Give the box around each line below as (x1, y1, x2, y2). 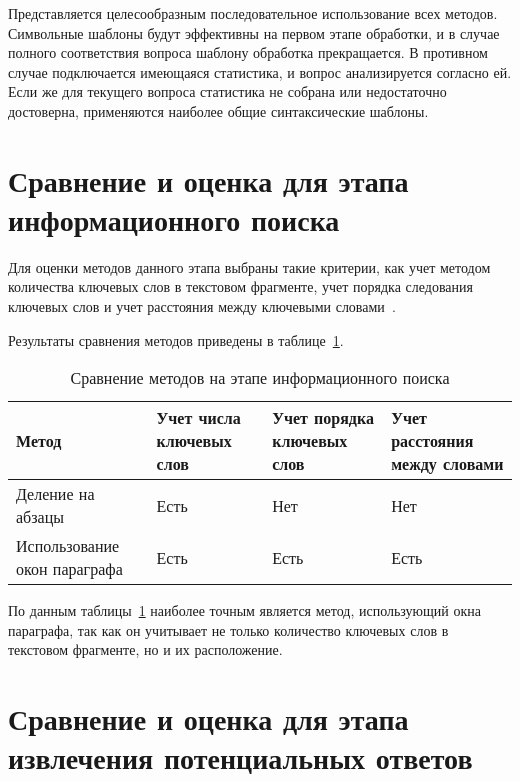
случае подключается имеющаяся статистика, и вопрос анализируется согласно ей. (8, 61, 512, 82)
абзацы (16, 505, 64, 529)
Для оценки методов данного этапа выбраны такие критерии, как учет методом (8, 256, 491, 277)
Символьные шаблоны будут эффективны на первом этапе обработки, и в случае (8, 22, 500, 43)
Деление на (16, 482, 95, 506)
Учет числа (156, 406, 241, 430)
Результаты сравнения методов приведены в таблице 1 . (8, 329, 344, 350)
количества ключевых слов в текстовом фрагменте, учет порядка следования (8, 276, 473, 297)
